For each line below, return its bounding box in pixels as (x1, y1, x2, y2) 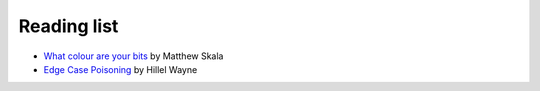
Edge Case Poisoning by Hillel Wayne (43, 63, 198, 75)
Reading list (18, 15, 119, 37)
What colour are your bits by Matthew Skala (43, 50, 224, 62)
